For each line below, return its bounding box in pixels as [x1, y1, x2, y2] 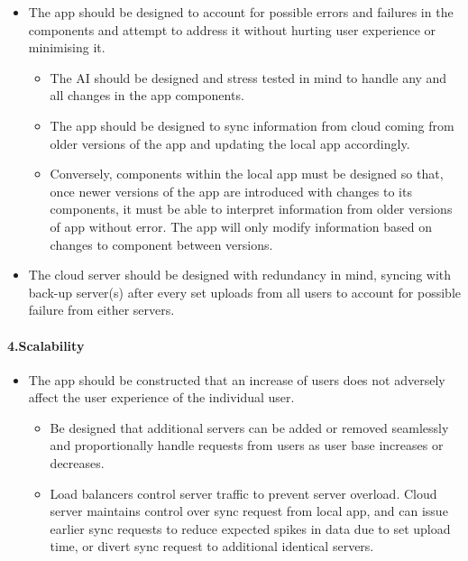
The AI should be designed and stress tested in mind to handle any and [50, 68, 447, 87]
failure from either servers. [28, 300, 175, 319]
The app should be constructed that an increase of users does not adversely [28, 370, 445, 389]
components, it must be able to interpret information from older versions [50, 199, 453, 218]
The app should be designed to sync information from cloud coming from [50, 115, 454, 134]
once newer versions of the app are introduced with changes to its [50, 181, 412, 200]
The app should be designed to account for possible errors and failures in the [28, 3, 454, 21]
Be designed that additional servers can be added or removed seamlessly [50, 418, 449, 437]
